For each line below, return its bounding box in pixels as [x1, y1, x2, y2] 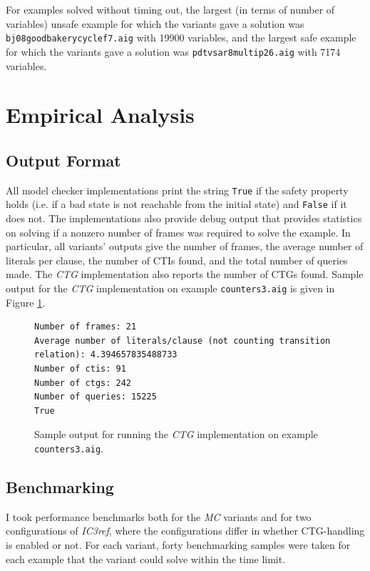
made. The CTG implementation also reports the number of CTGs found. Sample [6, 267, 364, 282]
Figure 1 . [6, 294, 46, 309]
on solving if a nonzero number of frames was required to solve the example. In [6, 224, 351, 239]
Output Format [6, 149, 121, 171]
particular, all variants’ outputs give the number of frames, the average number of [6, 239, 364, 254]
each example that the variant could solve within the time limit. [6, 551, 286, 566]
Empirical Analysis [6, 100, 195, 129]
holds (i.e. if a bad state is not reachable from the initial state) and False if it [6, 197, 347, 212]
